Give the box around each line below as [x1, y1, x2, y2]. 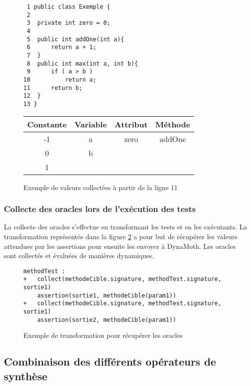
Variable [74, 118, 107, 130]
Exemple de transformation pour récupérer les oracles [23, 330, 183, 340]
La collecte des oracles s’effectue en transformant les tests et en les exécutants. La [4, 222, 247, 232]
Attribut [115, 118, 148, 130]
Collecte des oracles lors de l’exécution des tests [4, 203, 196, 215]
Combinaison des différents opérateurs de [4, 354, 216, 369]
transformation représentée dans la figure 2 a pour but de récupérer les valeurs [4, 231, 238, 241]
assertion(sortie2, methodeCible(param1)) [37, 316, 176, 323]
